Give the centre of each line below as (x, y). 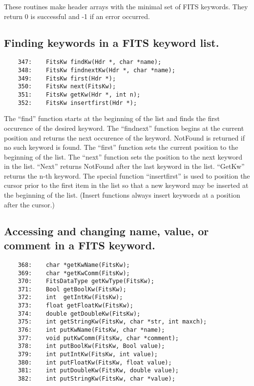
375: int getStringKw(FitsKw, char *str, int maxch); (112, 322)
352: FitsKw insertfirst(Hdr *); (77, 103)
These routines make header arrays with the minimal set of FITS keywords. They (126, 6)
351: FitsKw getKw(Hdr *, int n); (79, 95)
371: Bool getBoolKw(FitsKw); (72, 289)
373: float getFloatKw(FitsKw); (75, 306)
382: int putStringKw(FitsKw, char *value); (96, 379)
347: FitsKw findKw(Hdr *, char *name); (90, 62)
